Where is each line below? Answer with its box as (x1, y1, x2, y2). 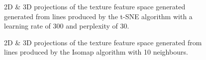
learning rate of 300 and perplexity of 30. (4, 21, 129, 31)
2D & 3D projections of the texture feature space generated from (4, 37, 202, 47)
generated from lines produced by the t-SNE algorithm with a (4, 11, 193, 21)
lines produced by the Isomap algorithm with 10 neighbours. (4, 47, 188, 57)
